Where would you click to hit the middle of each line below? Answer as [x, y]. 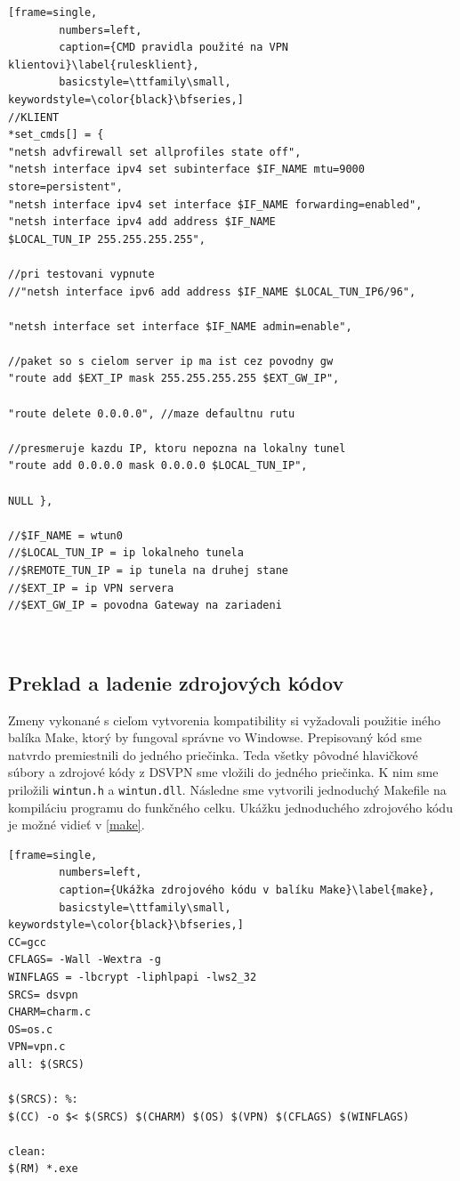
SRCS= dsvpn [43, 995]
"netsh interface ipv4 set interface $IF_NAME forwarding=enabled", [215, 204]
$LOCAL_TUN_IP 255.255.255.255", [107, 239]
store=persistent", [65, 186]
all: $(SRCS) [46, 1064]
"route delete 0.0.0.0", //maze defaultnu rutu [152, 413]
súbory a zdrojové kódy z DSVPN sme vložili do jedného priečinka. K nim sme [223, 772]
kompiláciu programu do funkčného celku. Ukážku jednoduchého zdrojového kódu [230, 807]
